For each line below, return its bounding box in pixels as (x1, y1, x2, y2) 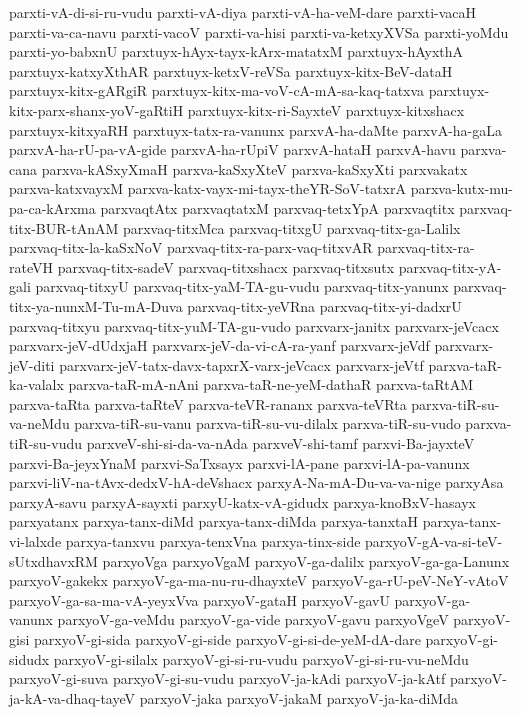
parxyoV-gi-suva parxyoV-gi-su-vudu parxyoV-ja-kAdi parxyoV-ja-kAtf (9, 668, 446, 689)
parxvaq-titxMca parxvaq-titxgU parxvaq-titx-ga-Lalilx (122, 217, 461, 238)
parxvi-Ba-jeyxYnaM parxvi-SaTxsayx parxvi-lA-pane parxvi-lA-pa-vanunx (9, 452, 470, 473)
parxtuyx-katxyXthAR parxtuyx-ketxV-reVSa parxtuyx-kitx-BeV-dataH (9, 60, 453, 81)
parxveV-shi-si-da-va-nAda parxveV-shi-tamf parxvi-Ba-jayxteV (86, 433, 475, 454)
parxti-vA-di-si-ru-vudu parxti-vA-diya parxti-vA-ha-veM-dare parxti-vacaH (9, 2, 477, 22)
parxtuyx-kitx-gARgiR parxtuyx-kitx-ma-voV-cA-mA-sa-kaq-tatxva (9, 80, 425, 101)
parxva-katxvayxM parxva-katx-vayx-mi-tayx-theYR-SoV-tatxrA (9, 178, 406, 199)
